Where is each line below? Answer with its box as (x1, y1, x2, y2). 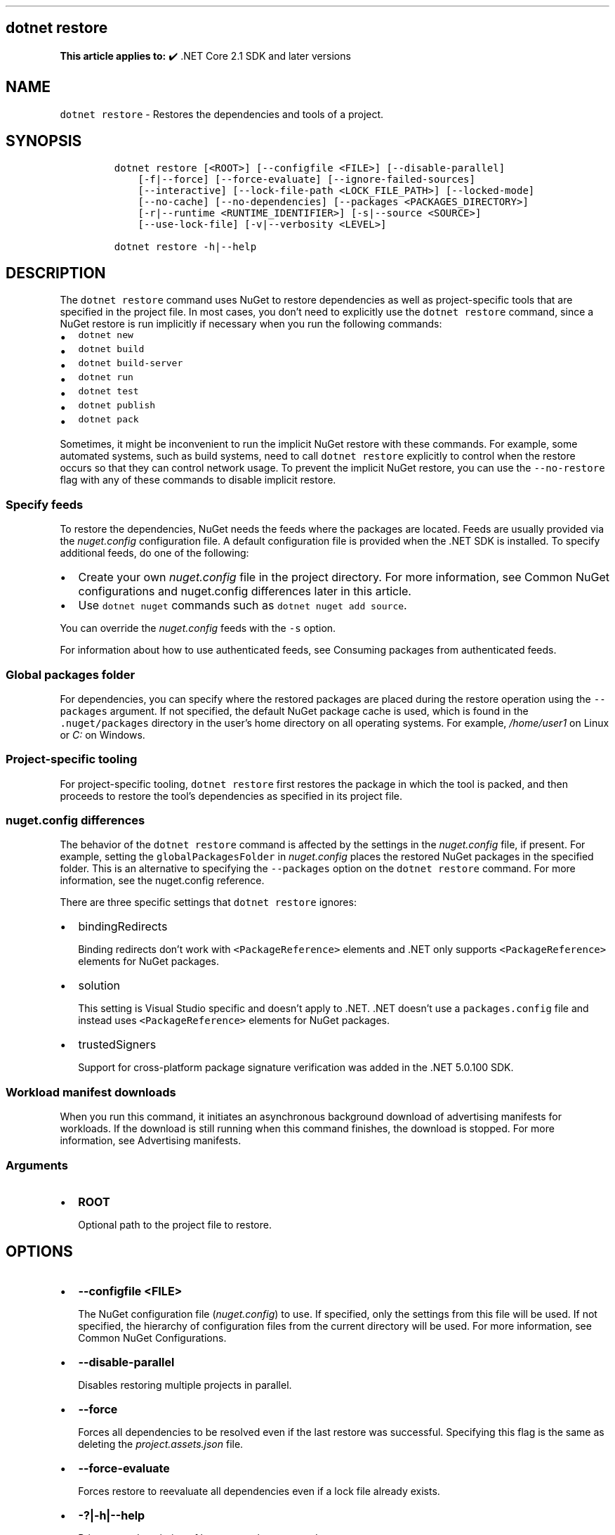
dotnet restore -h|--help (114, 240, 257, 252)
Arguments (6, 1158, 68, 1172)
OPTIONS (6, 1243, 73, 1261)
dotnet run (78, 372, 133, 383)
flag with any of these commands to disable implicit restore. (60, 474, 336, 486)
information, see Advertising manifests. (60, 1134, 242, 1147)
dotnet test (78, 386, 139, 397)
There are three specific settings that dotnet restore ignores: (60, 896, 357, 909)
